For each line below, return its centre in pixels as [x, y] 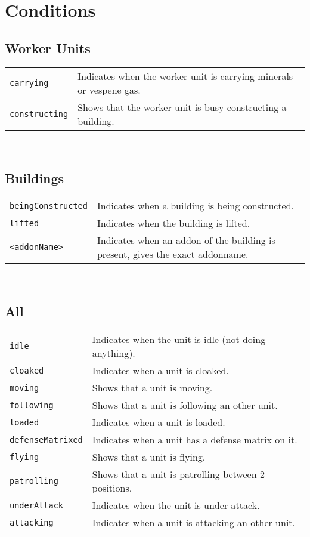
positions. [112, 488]
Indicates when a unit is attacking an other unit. [194, 523]
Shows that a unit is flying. [149, 457]
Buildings [35, 178]
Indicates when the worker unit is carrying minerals [185, 76]
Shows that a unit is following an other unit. [185, 405]
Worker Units [48, 47]
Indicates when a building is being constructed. [196, 206]
